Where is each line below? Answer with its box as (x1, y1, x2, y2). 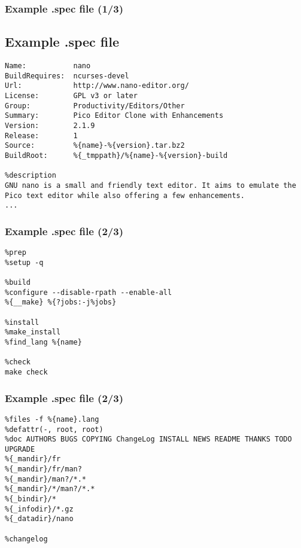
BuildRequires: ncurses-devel (5, 71, 129, 80)
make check (5, 367, 48, 376)
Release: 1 (5, 131, 78, 140)
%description (5, 171, 56, 180)
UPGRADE (5, 445, 35, 453)
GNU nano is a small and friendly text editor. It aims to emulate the (5, 181, 296, 190)
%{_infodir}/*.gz (5, 504, 74, 513)
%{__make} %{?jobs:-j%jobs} (5, 298, 117, 307)
